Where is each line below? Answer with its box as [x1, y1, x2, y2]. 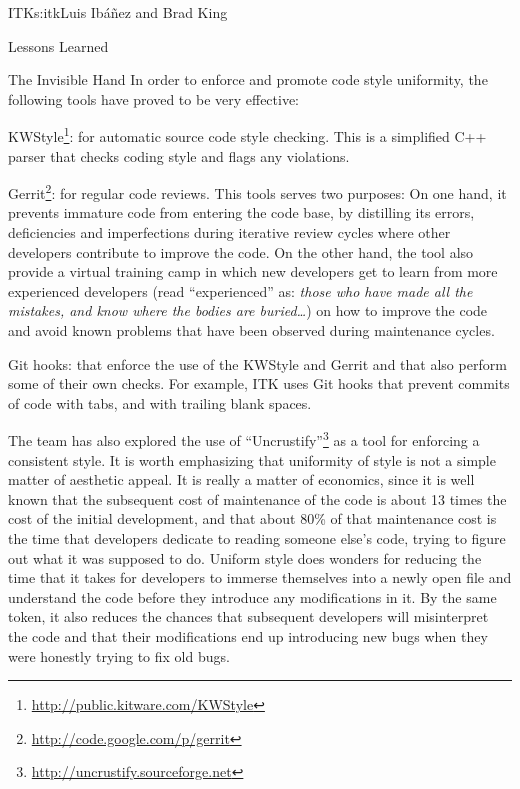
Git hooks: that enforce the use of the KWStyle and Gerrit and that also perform [8, 353, 507, 374]
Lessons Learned [8, 35, 109, 56]
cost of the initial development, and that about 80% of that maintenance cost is [8, 508, 497, 529]
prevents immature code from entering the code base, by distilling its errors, [8, 202, 475, 223]
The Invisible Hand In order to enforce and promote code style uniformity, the [8, 69, 488, 90]
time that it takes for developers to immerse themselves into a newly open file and [8, 567, 512, 588]
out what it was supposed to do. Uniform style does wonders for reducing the [8, 547, 482, 568]
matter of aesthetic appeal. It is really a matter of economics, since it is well [8, 469, 475, 490]
